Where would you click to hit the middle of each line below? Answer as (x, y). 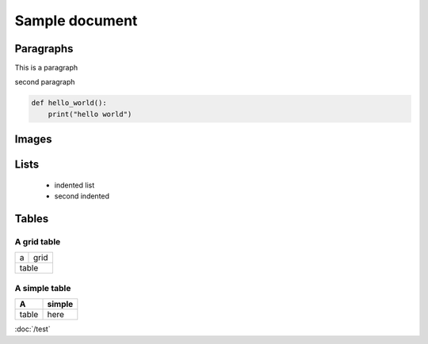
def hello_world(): (69, 103)
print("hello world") (90, 114)
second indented (82, 196)
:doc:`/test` (32, 329)
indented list (75, 185)
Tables (32, 219)
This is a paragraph (46, 68)
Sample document (76, 21)
